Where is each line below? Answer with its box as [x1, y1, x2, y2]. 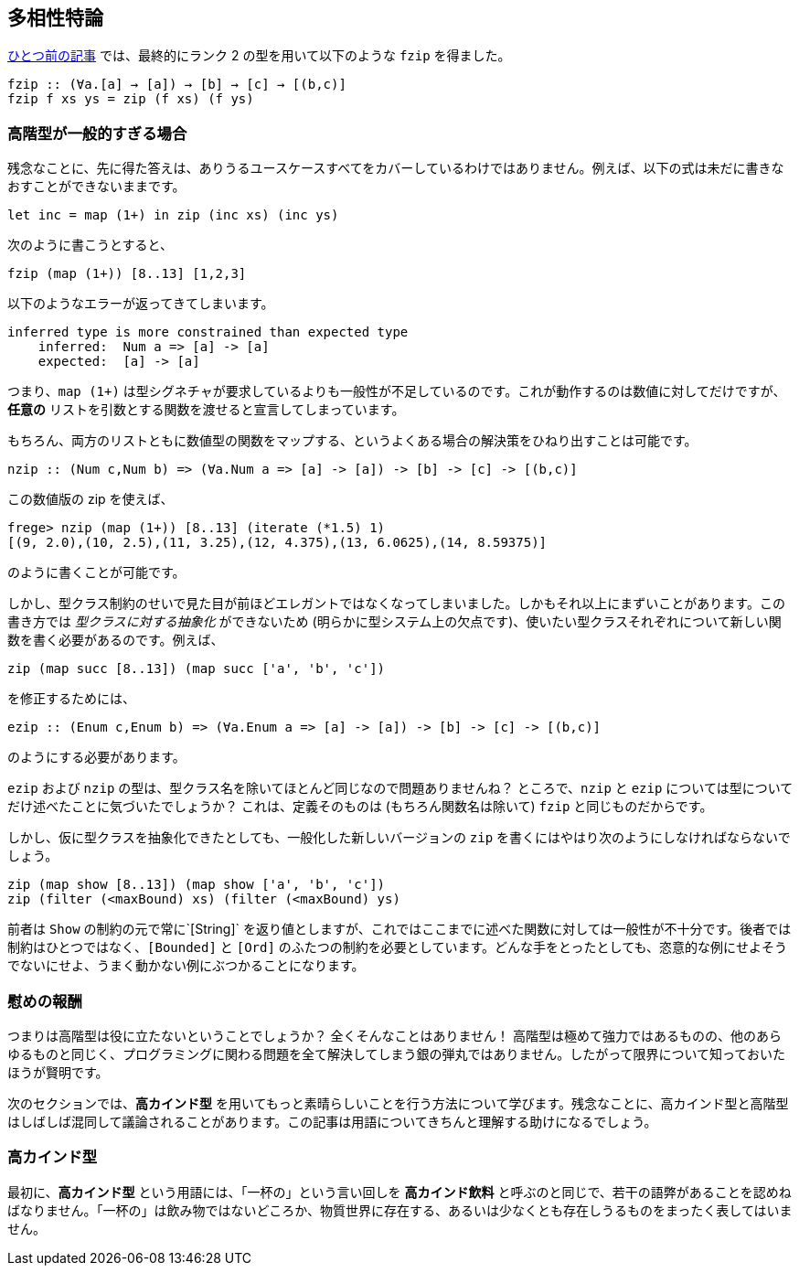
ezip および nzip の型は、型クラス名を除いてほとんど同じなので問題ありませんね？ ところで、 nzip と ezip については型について [7, 780, 794, 797]
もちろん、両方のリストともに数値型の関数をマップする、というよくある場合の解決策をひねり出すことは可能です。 [7, 433, 698, 449]
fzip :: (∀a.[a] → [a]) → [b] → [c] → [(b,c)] [7, 77, 346, 92]
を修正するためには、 [7, 690, 135, 707]
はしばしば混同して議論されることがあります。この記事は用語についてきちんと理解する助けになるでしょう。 [7, 1113, 657, 1129]
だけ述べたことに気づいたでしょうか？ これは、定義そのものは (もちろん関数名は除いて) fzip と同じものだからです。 [7, 798, 713, 815]
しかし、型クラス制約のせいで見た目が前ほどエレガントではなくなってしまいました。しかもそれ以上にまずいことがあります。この [7, 595, 785, 612]
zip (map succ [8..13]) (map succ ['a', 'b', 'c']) [7, 661, 386, 677]
